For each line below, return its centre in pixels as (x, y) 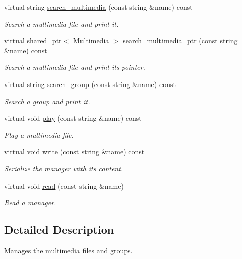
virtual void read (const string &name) (64, 185)
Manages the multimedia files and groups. (68, 250)
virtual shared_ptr (33, 40)
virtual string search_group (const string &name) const (90, 84)
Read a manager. (30, 202)
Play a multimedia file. (39, 135)
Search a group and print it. (47, 101)
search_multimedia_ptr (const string (180, 40)
